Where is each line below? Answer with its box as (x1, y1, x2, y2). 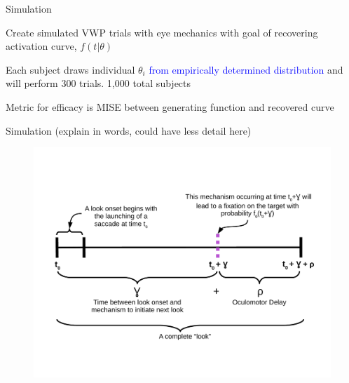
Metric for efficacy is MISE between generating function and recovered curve (6, 99, 334, 114)
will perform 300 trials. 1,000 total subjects (6, 76, 191, 90)
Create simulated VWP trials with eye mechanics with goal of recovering (6, 25, 318, 39)
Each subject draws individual (6, 62, 135, 76)
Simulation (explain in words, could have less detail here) (6, 123, 252, 137)
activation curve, (6, 39, 77, 53)
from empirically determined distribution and (149, 62, 343, 76)
